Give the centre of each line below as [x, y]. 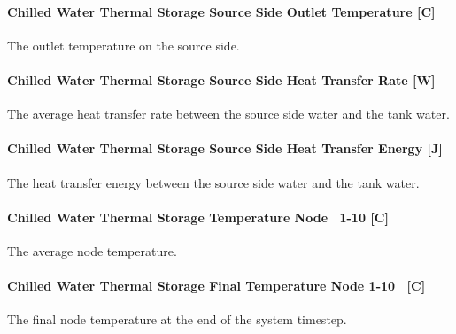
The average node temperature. [92, 250]
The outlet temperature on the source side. [124, 45]
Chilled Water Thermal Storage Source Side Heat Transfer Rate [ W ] [221, 79]
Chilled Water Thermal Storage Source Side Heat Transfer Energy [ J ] [225, 148]
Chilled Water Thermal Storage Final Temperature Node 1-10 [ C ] [216, 286]
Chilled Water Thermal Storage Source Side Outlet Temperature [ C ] [221, 11]
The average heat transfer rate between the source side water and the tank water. [228, 114]
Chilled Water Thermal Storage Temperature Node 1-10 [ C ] [198, 217]
